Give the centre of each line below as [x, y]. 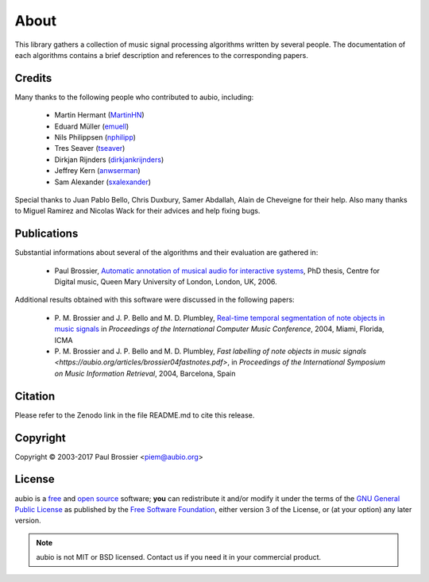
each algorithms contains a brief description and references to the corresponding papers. [162, 55]
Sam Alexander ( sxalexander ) [102, 182]
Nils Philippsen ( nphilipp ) [95, 137]
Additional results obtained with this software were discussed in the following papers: [155, 300]
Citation [35, 396]
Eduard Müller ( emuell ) [92, 126]
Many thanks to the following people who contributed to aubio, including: [134, 97]
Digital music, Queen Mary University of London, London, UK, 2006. [166, 282]
